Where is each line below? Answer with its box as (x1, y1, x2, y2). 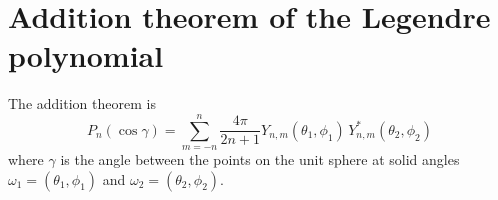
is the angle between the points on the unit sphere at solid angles (60, 149, 460, 170)
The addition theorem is (8, 93, 156, 114)
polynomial (8, 35, 164, 76)
